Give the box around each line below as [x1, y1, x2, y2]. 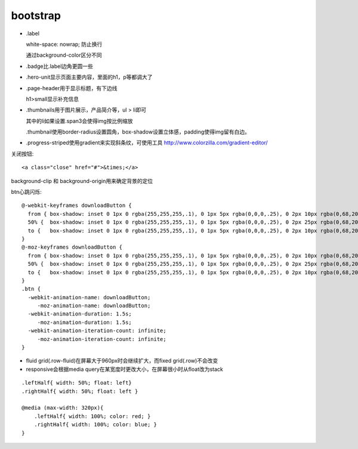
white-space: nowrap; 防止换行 [26, 41, 103, 48]
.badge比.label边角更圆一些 [26, 63, 94, 70]
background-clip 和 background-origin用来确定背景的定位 [11, 177, 153, 184]
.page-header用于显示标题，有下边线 [26, 84, 118, 92]
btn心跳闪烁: [11, 188, 42, 196]
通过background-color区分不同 [26, 51, 102, 59]
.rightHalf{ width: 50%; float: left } [21, 388, 138, 395]
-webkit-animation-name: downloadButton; [27, 294, 151, 301]
